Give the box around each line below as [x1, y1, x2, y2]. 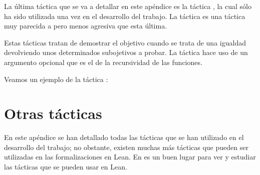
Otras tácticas [4, 103, 102, 123]
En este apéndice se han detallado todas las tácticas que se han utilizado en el [4, 132, 244, 142]
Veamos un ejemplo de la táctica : [4, 73, 108, 84]
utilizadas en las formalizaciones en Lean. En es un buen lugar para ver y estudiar [4, 151, 256, 162]
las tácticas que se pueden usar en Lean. [4, 161, 127, 172]
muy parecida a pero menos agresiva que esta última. [4, 20, 167, 31]
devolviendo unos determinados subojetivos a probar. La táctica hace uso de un [4, 47, 248, 57]
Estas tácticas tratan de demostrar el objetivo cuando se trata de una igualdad [4, 37, 246, 47]
